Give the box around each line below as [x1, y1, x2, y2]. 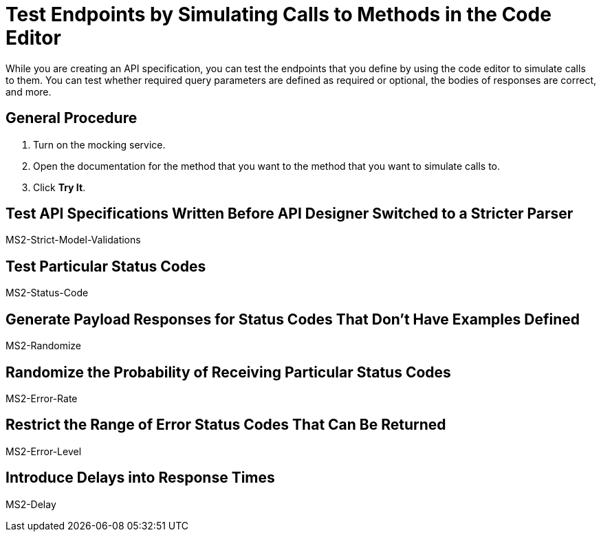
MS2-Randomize [6, 340, 81, 352]
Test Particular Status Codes [6, 257, 206, 275]
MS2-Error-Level [6, 445, 82, 457]
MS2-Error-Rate [6, 392, 78, 404]
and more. [6, 85, 52, 98]
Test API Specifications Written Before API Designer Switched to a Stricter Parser [6, 205, 573, 223]
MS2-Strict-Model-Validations [6, 234, 141, 246]
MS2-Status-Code [6, 287, 89, 299]
